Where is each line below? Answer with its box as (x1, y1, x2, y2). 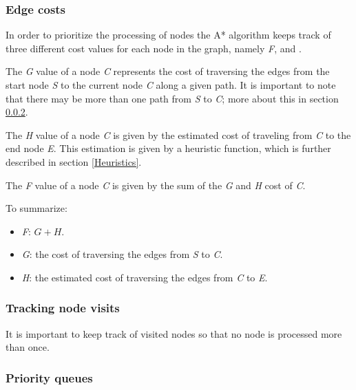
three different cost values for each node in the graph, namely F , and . (6, 41, 302, 55)
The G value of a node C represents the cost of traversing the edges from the (6, 64, 330, 78)
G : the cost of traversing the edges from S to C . (21, 247, 223, 261)
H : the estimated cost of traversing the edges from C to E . (21, 270, 268, 284)
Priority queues (6, 369, 93, 386)
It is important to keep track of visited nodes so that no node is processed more (6, 326, 342, 340)
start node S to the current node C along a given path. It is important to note (6, 78, 336, 91)
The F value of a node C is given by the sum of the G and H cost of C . (6, 177, 306, 192)
